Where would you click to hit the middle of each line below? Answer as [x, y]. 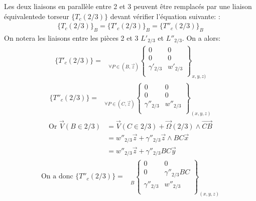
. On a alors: [201, 38]
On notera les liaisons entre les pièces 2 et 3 [71, 38]
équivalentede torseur [37, 16]
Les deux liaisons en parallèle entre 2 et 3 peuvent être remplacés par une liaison [128, 6]
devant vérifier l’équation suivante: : [165, 16]
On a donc [57, 177]
